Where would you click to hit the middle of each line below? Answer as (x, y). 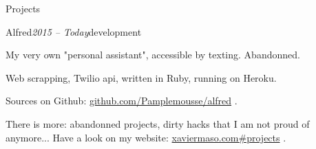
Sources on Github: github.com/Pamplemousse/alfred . (122, 101)
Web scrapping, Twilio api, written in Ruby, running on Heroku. (141, 77)
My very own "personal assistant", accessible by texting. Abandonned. (153, 55)
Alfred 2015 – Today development (74, 31)
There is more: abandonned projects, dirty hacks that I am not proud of (158, 123)
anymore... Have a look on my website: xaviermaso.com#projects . (146, 137)
